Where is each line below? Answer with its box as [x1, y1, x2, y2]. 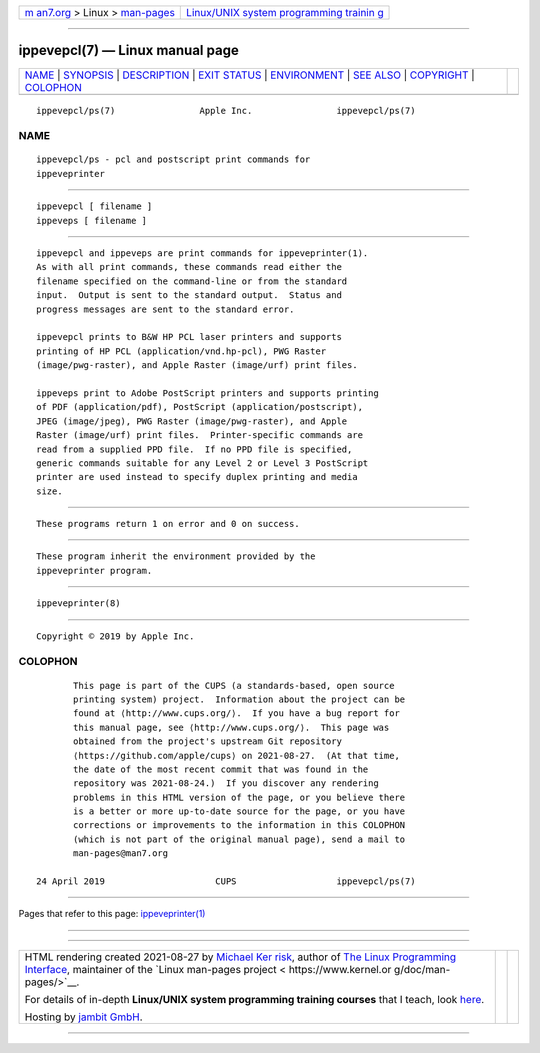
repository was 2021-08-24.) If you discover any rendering [73, 778, 379, 789]
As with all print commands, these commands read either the [36, 261, 342, 273]
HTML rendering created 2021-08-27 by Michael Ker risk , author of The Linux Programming [24, 950, 457, 964]
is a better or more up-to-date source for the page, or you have [73, 806, 406, 817]
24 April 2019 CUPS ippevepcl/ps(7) [36, 876, 416, 887]
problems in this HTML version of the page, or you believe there [73, 791, 406, 803]
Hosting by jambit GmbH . [24, 1010, 144, 1024]
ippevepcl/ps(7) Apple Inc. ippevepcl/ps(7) [36, 105, 416, 116]
